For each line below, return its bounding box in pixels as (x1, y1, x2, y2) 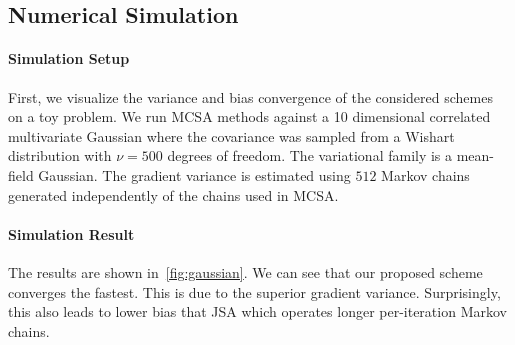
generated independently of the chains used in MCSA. (8, 184, 339, 205)
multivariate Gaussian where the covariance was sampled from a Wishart (8, 125, 455, 146)
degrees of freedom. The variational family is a (167, 145, 453, 166)
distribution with (8, 145, 112, 166)
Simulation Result (8, 223, 135, 244)
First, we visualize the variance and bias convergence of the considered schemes (8, 86, 493, 107)
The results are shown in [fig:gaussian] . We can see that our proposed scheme (8, 261, 483, 282)
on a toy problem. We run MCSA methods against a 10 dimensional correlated (8, 106, 491, 127)
